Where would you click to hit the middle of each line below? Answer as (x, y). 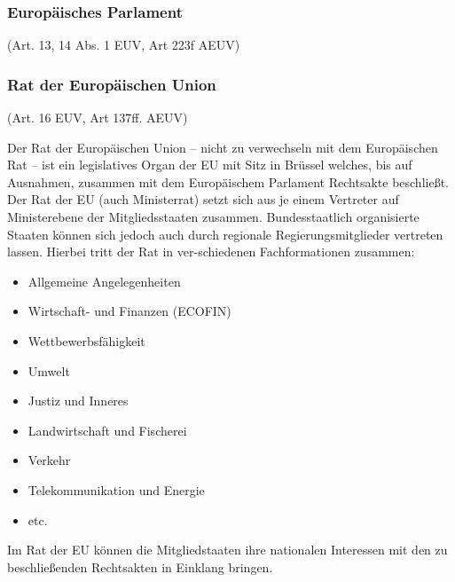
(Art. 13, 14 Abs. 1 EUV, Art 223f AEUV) (124, 45)
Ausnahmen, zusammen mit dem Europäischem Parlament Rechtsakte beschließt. (228, 181)
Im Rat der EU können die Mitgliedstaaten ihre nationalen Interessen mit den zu (227, 550)
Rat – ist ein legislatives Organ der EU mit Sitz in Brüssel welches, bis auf (210, 165)
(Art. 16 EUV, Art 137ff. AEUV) (98, 118)
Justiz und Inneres (78, 401)
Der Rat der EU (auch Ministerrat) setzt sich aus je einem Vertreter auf (203, 199)
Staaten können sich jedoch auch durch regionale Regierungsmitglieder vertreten (225, 234)
